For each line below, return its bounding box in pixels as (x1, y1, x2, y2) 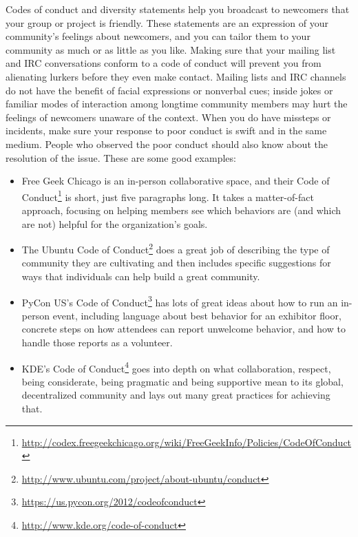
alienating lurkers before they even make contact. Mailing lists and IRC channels (6, 69, 346, 83)
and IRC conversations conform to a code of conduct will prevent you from (6, 56, 322, 70)
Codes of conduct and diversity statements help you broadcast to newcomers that (6, 2, 350, 16)
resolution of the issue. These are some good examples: (6, 150, 236, 165)
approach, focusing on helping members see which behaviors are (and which (21, 202, 341, 217)
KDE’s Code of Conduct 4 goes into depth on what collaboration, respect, (21, 359, 331, 375)
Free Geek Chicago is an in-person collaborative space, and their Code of (21, 173, 330, 188)
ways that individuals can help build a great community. (21, 269, 260, 283)
